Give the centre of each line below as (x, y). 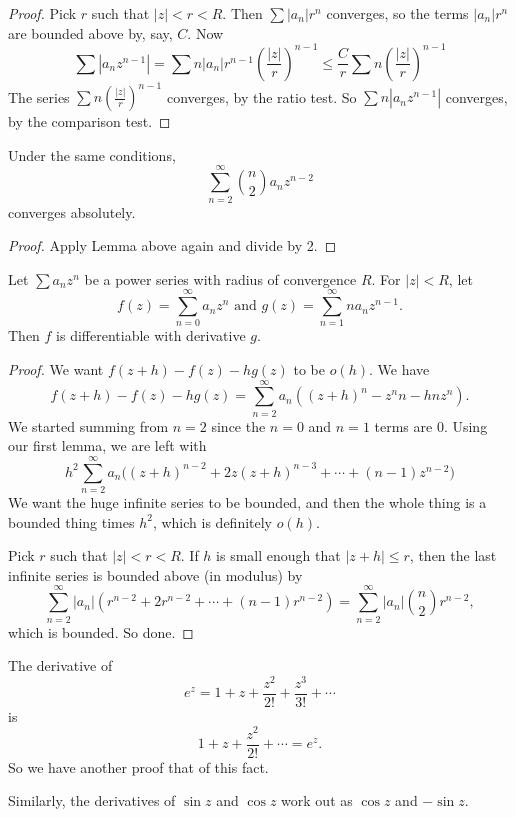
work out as (317, 800)
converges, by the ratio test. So (261, 96)
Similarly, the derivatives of (92, 800)
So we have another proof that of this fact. (138, 766)
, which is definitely (212, 521)
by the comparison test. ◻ (89, 121)
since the (238, 425)
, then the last (453, 555)
